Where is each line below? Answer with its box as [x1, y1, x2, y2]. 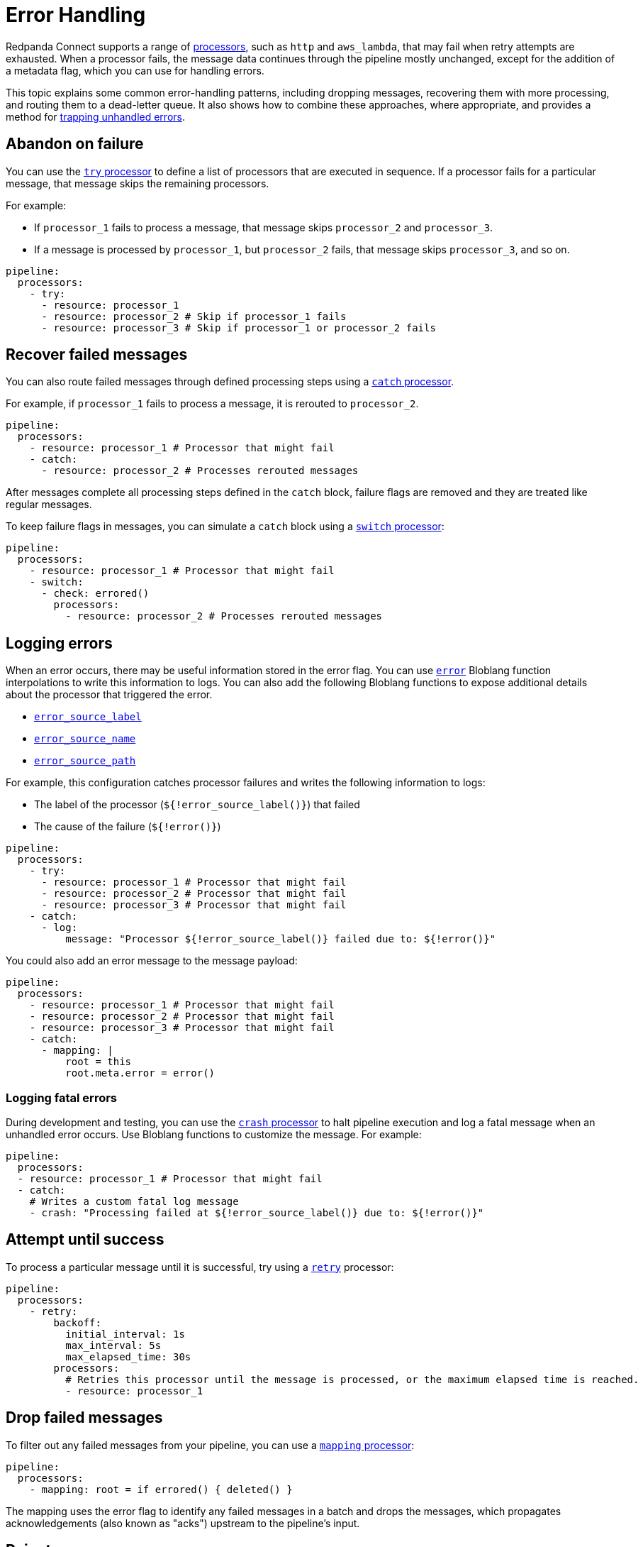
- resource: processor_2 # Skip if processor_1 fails [41, 310, 347, 322]
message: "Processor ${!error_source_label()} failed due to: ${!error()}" [65, 933, 496, 945]
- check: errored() [41, 588, 150, 600]
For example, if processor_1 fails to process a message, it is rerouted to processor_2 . [6, 397, 419, 410]
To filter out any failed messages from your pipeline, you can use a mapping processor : [6, 1438, 415, 1451]
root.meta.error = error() [65, 1067, 216, 1079]
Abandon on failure [6, 135, 144, 153]
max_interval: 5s [65, 1339, 162, 1351]
